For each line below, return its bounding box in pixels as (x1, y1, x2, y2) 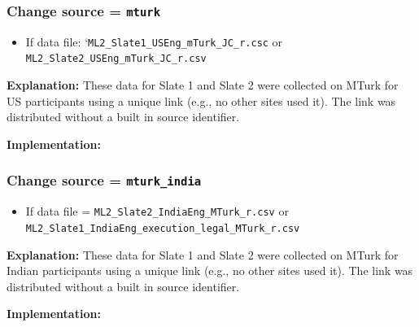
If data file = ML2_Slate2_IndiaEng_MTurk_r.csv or (25, 203, 289, 220)
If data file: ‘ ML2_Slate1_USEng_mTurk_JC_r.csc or (25, 33, 283, 50)
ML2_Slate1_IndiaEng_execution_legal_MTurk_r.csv (25, 222, 300, 234)
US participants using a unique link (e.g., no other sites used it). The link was (7, 92, 396, 109)
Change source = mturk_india (7, 170, 202, 190)
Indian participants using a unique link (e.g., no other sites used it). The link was (7, 262, 413, 279)
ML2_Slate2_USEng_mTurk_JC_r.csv (25, 53, 207, 65)
